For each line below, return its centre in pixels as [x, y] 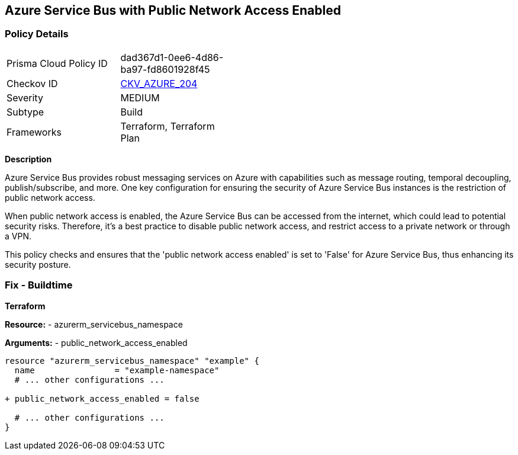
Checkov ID [32, 83]
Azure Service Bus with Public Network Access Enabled [173, 10]
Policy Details [37, 34]
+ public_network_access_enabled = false [102, 398]
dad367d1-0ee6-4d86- [172, 57]
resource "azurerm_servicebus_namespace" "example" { [132, 361]
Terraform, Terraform [168, 126]
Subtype [25, 112]
